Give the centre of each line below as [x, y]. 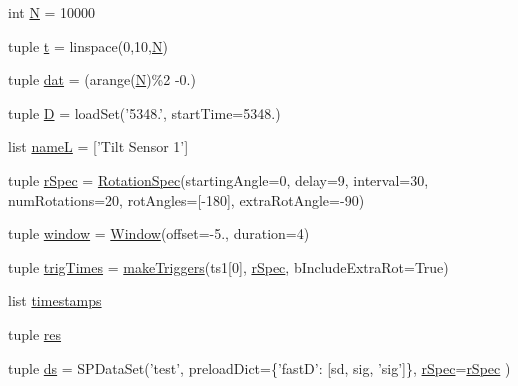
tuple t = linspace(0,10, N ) [88, 45]
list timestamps [55, 300]
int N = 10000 [52, 12]
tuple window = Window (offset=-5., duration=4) [159, 233]
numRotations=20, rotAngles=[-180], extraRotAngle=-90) [186, 199]
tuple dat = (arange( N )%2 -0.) [102, 79]
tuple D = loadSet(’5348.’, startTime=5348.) [144, 112]
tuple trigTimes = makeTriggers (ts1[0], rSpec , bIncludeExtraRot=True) [228, 266]
